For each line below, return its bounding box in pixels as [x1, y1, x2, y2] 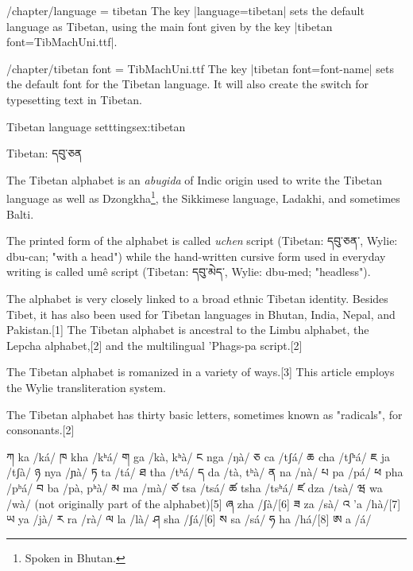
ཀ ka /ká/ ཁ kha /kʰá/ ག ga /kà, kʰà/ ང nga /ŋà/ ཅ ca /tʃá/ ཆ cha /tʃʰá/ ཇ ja [6, 448, 390, 464]
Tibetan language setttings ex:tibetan [6, 118, 186, 134]
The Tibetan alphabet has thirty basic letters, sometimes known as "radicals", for [6, 406, 403, 422]
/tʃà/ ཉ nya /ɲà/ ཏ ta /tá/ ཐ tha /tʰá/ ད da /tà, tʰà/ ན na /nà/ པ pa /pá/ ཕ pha [6, 464, 403, 480]
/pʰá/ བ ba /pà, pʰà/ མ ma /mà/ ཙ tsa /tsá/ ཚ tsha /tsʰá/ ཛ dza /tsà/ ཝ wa [6, 479, 383, 495]
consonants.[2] [6, 421, 75, 438]
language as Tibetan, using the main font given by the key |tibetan [6, 17, 333, 34]
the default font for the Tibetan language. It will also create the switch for [6, 76, 369, 92]
